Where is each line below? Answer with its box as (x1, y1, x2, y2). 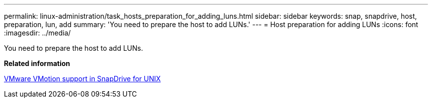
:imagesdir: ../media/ (4, 29, 71, 37)
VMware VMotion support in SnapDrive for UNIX (4, 74, 161, 83)
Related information (4, 59, 71, 68)
